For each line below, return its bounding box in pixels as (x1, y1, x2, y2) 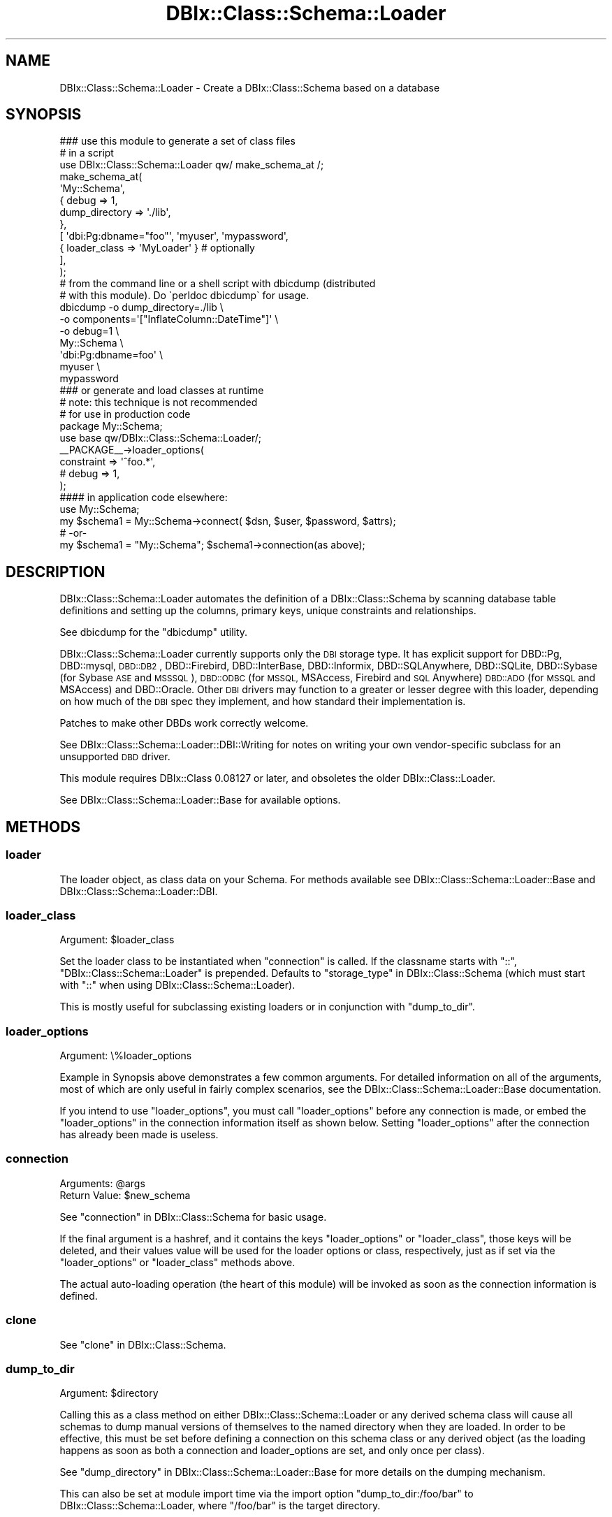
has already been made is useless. (59, 1128, 219, 1140)
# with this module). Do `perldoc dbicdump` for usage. (59, 289, 309, 302)
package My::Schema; (59, 420, 163, 433)
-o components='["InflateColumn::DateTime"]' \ (59, 313, 279, 326)
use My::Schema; (59, 503, 140, 516)
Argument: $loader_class (59, 934, 175, 946)
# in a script (59, 147, 114, 159)
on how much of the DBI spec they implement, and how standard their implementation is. (59, 695, 466, 708)
